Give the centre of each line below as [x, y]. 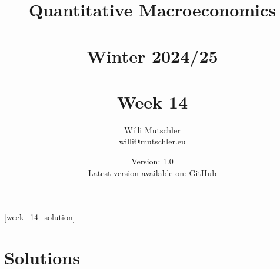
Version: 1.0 [152, 161]
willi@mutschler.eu [152, 141]
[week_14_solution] [40, 217]
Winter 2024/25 [152, 56]
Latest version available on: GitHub [152, 172]
